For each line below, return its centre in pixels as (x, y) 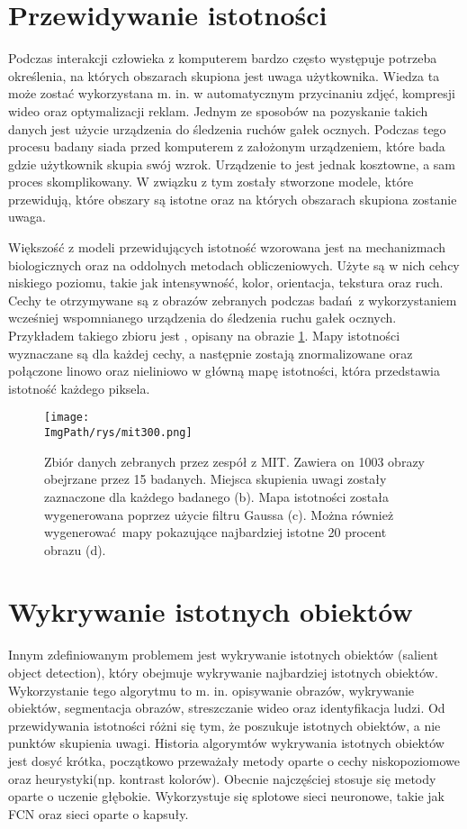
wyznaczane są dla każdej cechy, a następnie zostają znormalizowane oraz (211, 353)
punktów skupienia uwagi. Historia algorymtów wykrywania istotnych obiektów (226, 743)
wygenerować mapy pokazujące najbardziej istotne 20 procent (216, 532)
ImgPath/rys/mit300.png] (118, 433)
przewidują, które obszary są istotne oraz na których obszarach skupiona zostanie (233, 199)
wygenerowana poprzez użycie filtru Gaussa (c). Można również (219, 514)
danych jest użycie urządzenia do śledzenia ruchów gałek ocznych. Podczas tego (227, 128)
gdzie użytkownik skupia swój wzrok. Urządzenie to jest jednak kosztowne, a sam (232, 164)
